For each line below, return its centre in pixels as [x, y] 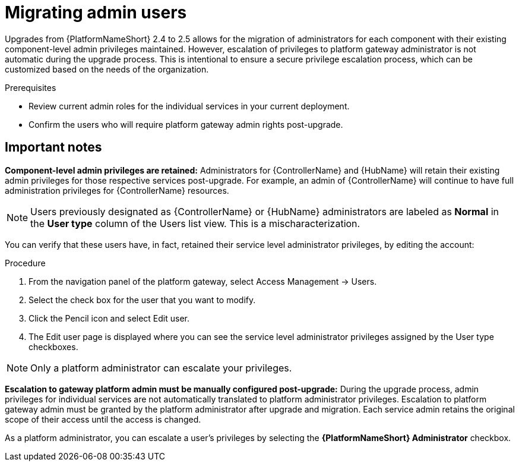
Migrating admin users [96, 12]
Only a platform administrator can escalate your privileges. [161, 368]
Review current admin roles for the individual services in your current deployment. [189, 106]
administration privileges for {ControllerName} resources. [117, 190]
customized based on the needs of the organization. [107, 69]
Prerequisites [31, 87]
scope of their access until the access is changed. [103, 419]
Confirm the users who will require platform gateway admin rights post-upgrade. [186, 124]
